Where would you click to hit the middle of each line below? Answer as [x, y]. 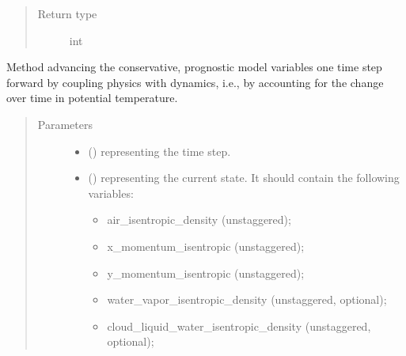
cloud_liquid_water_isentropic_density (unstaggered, [239, 326]
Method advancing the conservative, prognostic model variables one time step [194, 67]
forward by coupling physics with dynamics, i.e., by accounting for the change [195, 82]
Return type [67, 13]
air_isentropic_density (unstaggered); [199, 220]
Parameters [65, 124]
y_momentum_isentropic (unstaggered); [206, 273]
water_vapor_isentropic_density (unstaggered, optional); [247, 299]
